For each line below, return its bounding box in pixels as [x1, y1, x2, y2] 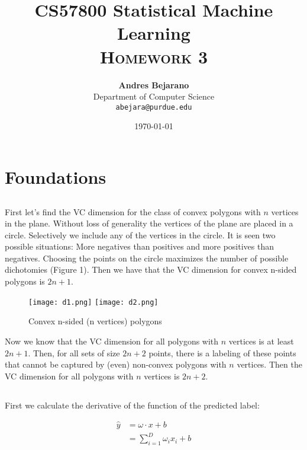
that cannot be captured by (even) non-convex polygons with [5, 358, 227, 371]
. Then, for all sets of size [28, 346, 120, 359]
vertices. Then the [237, 358, 302, 371]
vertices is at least [228, 334, 294, 347]
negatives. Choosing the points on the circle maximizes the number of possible [5, 251, 289, 264]
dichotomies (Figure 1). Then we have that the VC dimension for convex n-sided [5, 263, 297, 276]
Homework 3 [100, 44, 208, 68]
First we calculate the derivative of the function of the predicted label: [5, 398, 260, 411]
